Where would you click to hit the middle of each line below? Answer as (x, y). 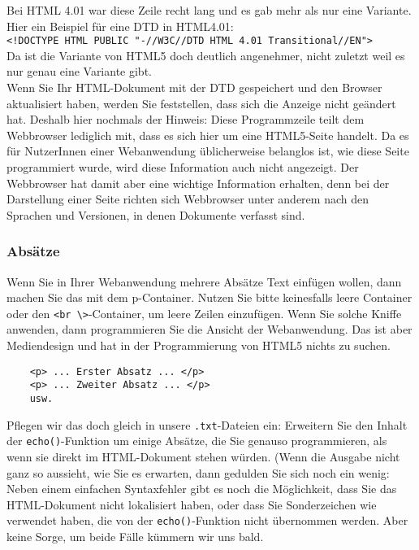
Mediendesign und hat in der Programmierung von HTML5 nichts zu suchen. (199, 345)
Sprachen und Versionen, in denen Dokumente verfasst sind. (156, 214)
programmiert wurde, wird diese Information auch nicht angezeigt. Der (183, 167)
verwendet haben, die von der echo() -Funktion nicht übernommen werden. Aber (207, 520)
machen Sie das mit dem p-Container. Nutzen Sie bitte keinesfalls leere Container (209, 297)
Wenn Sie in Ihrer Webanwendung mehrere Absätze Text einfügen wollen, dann (204, 281)
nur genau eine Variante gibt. (79, 71)
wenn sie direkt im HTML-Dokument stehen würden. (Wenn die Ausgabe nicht (203, 456)
